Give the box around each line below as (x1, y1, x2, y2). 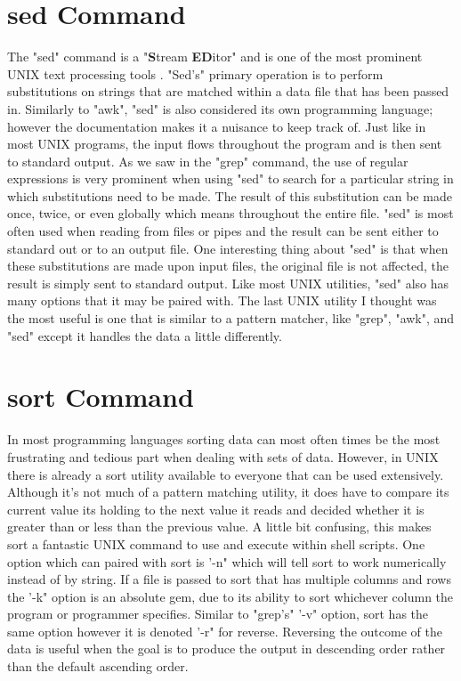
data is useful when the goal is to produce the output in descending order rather (7, 639, 446, 658)
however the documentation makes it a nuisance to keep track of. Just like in (7, 117, 426, 135)
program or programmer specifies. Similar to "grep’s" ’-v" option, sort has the (7, 604, 429, 623)
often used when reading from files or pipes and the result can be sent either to (7, 222, 439, 240)
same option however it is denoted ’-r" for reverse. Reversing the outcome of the (7, 621, 442, 640)
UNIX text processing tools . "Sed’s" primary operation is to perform (7, 64, 384, 83)
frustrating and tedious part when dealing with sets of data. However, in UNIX (7, 447, 439, 466)
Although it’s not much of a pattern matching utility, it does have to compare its (7, 482, 449, 501)
